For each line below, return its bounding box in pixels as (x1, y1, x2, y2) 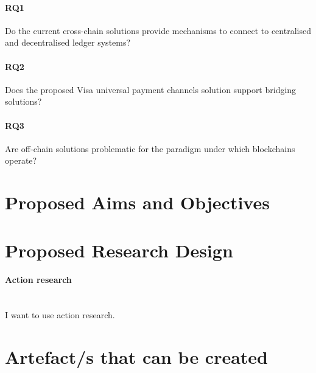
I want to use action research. (5, 309, 115, 321)
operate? (5, 154, 37, 167)
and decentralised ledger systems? (5, 36, 131, 49)
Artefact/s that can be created (5, 344, 269, 369)
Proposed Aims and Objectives (5, 190, 270, 215)
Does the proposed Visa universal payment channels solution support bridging (5, 83, 297, 96)
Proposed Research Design (5, 237, 233, 262)
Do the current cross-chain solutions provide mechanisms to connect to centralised (5, 24, 311, 37)
